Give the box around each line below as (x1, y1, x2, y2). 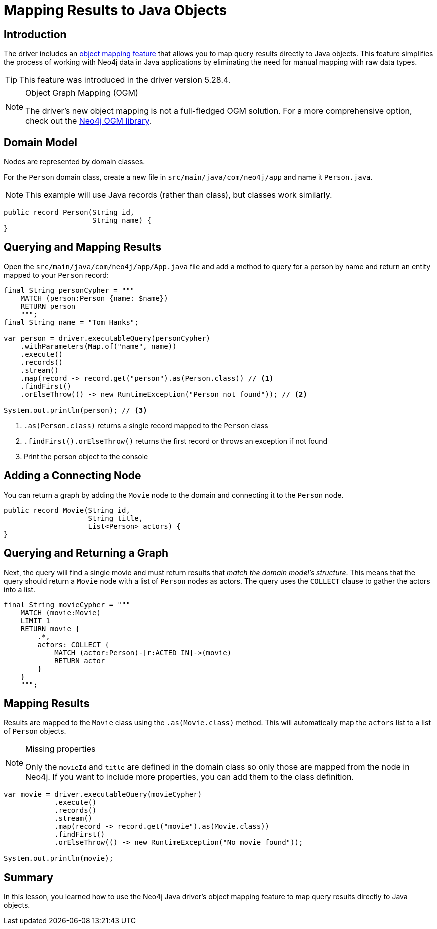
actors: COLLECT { (37, 640, 109, 649)
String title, (88, 514, 143, 522)
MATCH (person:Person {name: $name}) (20, 294, 168, 302)
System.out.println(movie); (4, 854, 114, 863)
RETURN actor (54, 656, 105, 665)
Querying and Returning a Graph (4, 547, 169, 560)
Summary (4, 871, 53, 884)
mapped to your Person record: (4, 270, 109, 279)
